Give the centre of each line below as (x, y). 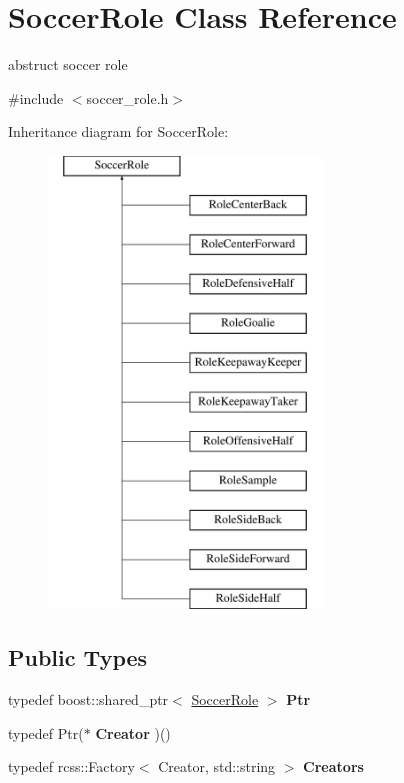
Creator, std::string (217, 766)
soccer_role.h (127, 97)
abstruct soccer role (68, 64)
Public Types (78, 657)
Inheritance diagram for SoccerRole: (118, 131)
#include (36, 97)
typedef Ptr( (46, 732)
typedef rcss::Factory (71, 766)
